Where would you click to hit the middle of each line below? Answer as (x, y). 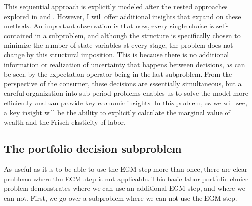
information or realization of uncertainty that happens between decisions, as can (125, 64)
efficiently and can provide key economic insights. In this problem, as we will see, (126, 102)
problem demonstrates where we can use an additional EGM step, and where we (125, 188)
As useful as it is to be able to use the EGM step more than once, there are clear (126, 168)
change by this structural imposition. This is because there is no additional (117, 54)
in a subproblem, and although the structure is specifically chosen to (138, 35)
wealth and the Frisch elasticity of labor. (65, 122)
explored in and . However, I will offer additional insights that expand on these (123, 16)
